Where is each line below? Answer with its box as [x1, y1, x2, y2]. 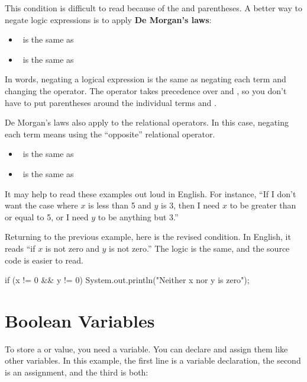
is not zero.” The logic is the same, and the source [109, 242, 290, 254]
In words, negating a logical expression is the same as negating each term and [5, 73, 286, 85]
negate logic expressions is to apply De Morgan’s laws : [5, 13, 212, 25]
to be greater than [230, 199, 296, 211]
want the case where [5, 199, 78, 211]
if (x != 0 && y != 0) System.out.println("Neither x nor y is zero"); [5, 274, 250, 286]
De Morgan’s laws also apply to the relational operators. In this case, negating [5, 116, 289, 129]
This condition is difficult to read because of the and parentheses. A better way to [5, 2, 302, 14]
